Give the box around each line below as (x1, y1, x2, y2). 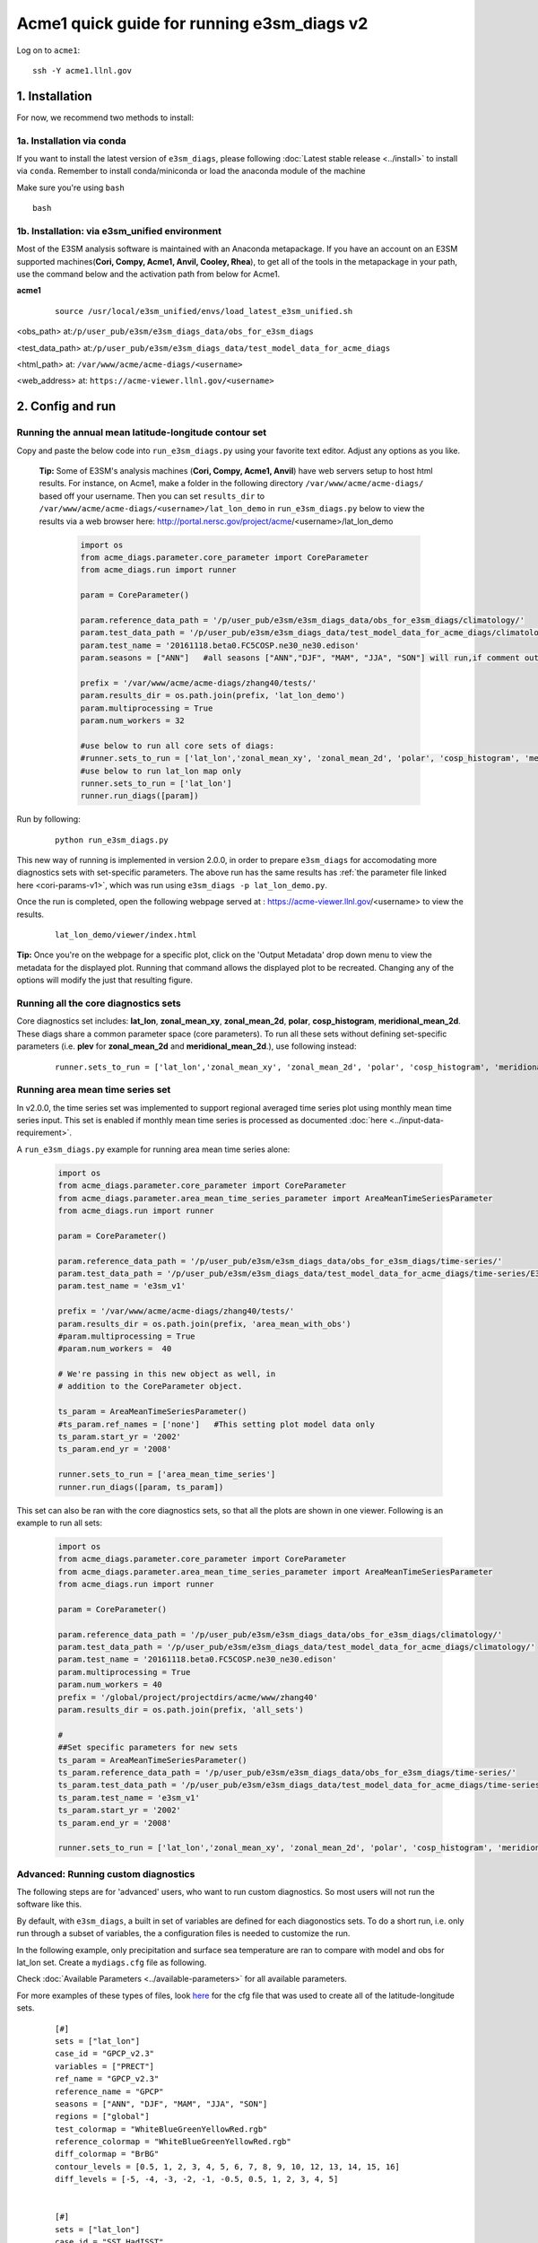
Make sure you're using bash (16, 182, 125, 193)
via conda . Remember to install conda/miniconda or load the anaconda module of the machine (16, 166, 366, 177)
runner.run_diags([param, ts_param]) (57, 1481, 224, 1492)
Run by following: (16, 814, 81, 825)
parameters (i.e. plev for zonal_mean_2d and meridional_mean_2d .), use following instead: (16, 1041, 357, 1052)
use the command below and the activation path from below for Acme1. (16, 269, 281, 280)
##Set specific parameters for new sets (57, 1742, 238, 1753)
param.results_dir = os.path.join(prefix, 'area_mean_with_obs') (57, 1319, 351, 1329)
